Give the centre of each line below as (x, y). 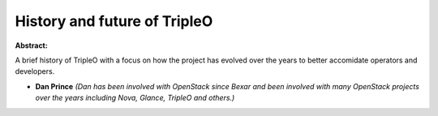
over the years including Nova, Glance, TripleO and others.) (135, 98)
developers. (35, 71)
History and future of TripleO (114, 21)
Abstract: (31, 45)
